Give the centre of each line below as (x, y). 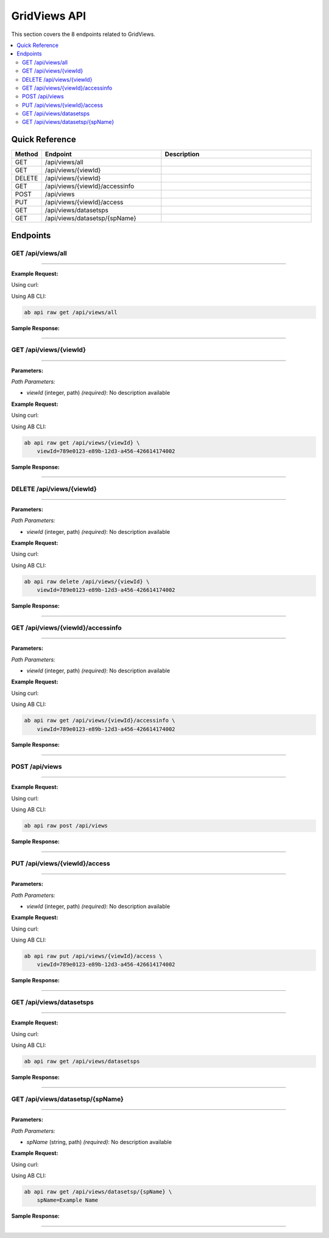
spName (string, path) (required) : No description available (99, 1142)
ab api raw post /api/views (66, 826)
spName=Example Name (68, 1200)
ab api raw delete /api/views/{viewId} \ (87, 581)
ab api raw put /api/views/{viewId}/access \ (93, 956)
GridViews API (49, 16)
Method (27, 154)
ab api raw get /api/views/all (71, 312)
